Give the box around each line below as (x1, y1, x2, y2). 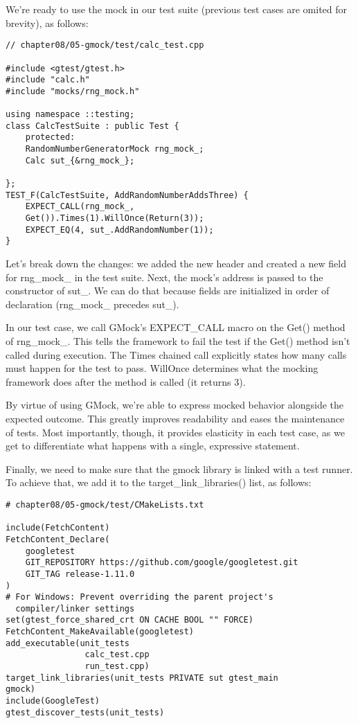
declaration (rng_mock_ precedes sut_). (6, 296, 179, 311)
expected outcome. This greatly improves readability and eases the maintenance (6, 411, 345, 425)
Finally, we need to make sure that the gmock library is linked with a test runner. (6, 461, 353, 476)
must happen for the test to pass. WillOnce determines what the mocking (6, 361, 319, 375)
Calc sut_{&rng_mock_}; (25, 155, 135, 166)
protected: (25, 132, 75, 143)
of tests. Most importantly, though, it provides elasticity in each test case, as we (6, 425, 345, 439)
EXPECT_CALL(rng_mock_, (25, 202, 135, 212)
